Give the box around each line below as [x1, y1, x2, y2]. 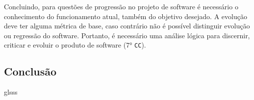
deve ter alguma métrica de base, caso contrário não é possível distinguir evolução [4, 21, 250, 31]
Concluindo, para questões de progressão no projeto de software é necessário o [4, 1, 238, 11]
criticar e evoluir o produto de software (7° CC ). [4, 40, 146, 50]
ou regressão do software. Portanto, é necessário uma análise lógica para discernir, [4, 30, 250, 40]
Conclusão [4, 64, 57, 79]
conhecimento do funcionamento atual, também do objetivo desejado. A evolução [4, 11, 247, 21]
